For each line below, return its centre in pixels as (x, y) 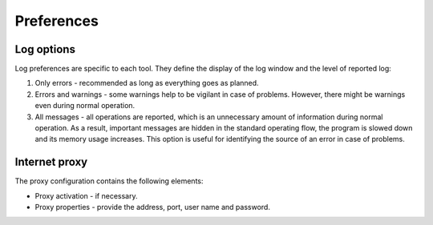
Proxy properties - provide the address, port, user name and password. (152, 207)
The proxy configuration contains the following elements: (109, 181)
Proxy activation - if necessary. (86, 195)
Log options (45, 49)
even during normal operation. (85, 106)
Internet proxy (51, 162)
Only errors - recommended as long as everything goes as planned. (147, 83)
